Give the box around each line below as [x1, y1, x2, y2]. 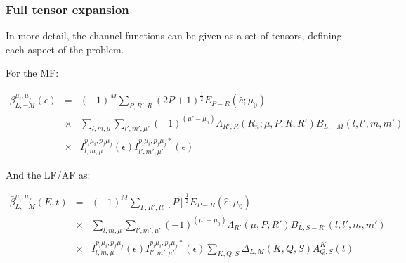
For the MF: [6, 65, 59, 80]
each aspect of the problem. [6, 41, 124, 56]
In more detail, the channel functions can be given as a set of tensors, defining [6, 28, 342, 43]
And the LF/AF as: [6, 167, 91, 181]
